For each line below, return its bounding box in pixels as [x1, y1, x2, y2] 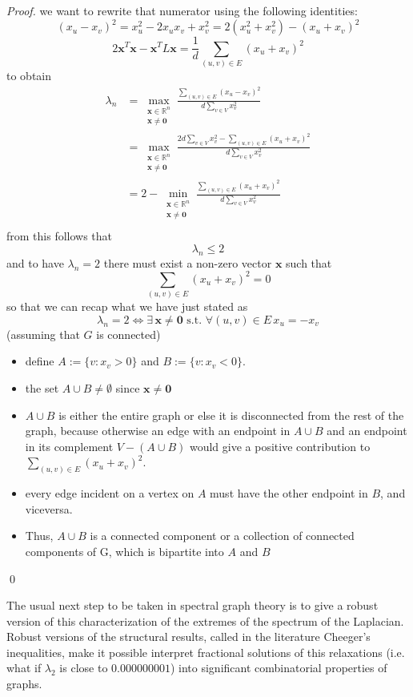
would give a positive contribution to [189, 437, 371, 454]
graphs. [6, 675, 42, 692]
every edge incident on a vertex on [25, 485, 194, 502]
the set [25, 379, 59, 396]
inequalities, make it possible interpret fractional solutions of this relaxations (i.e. [6, 643, 405, 660]
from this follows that [6, 228, 113, 244]
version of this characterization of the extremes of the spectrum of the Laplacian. [6, 612, 404, 629]
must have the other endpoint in [210, 485, 368, 502]
